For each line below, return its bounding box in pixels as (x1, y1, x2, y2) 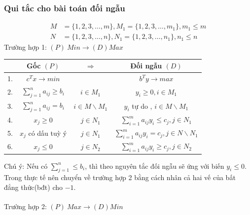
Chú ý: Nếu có (4, 160, 48, 171)
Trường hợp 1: (4, 42, 47, 52)
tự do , (132, 100, 152, 111)
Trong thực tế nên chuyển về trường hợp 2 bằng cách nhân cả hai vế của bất (4, 172, 236, 183)
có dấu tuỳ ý (28, 127, 67, 138)
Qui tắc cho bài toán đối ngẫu (4, 1, 125, 14)
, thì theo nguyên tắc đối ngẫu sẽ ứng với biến (85, 160, 224, 171)
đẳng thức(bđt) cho (4, 182, 63, 192)
